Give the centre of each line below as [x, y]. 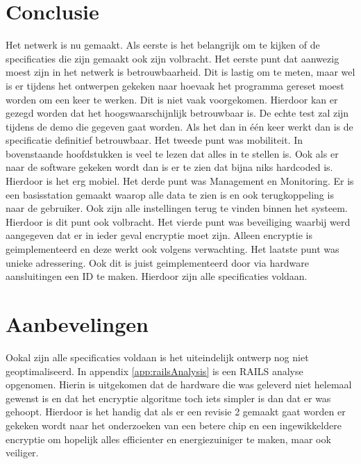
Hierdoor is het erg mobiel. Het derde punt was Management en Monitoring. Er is [180, 181]
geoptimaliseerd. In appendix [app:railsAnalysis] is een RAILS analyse [154, 371]
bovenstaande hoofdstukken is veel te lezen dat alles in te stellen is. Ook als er [172, 153]
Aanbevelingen [77, 324]
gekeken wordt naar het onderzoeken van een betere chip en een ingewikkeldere [174, 425]
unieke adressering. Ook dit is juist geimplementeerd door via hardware [157, 262]
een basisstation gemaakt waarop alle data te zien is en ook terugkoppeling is [170, 194]
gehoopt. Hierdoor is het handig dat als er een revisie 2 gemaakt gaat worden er [176, 412]
